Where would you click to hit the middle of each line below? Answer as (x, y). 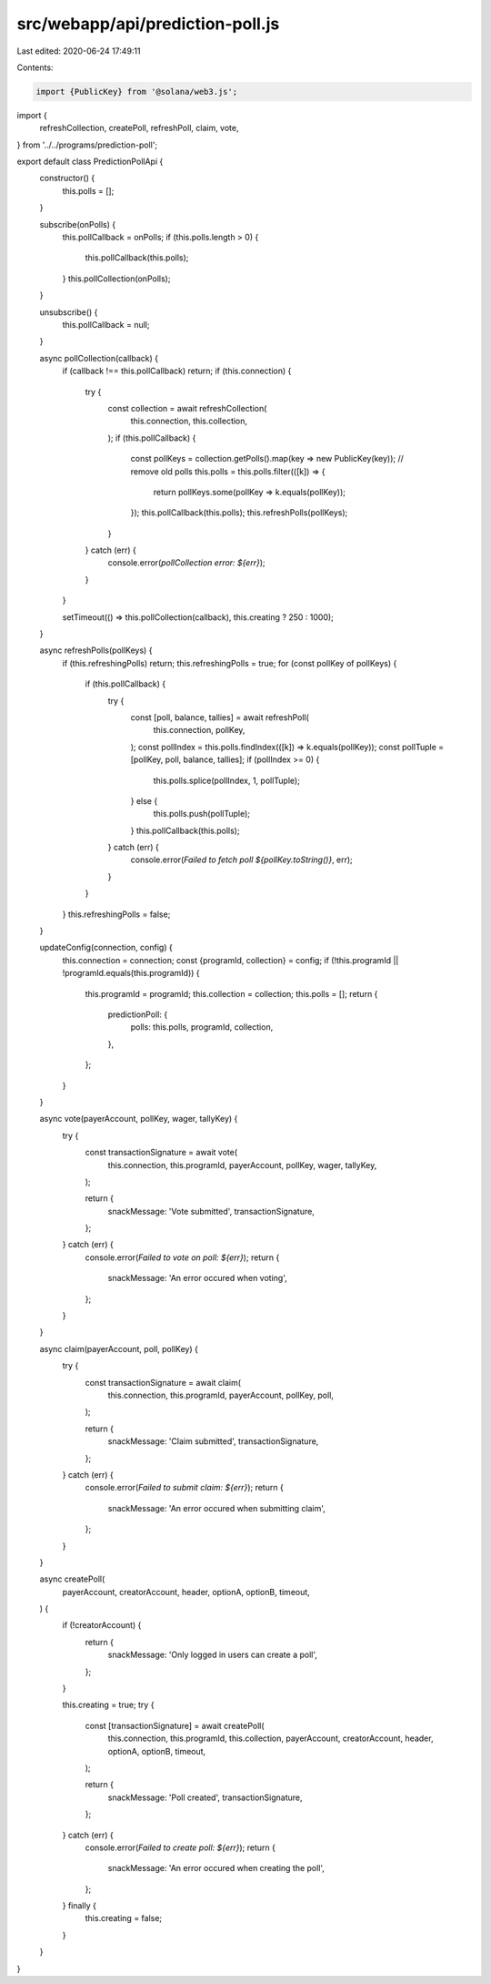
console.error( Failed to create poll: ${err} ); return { (180, 1847)
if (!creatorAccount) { (102, 1625)
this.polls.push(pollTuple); (201, 814)
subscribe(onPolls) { (78, 224)
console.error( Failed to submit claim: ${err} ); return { (184, 1488)
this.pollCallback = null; (106, 324)
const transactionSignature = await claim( (163, 1382)
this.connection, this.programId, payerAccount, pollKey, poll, (220, 1395)
